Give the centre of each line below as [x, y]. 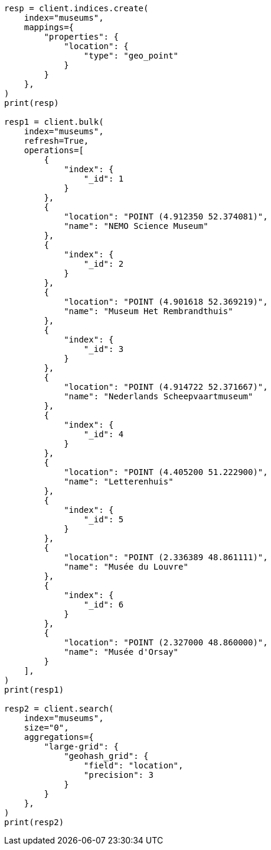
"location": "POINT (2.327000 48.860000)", [166, 642]
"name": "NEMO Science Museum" [136, 226]
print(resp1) [34, 690]
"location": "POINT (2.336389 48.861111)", [166, 557]
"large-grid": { [81, 746]
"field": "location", [133, 765]
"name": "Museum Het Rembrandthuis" [148, 311]
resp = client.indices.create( [76, 8]
